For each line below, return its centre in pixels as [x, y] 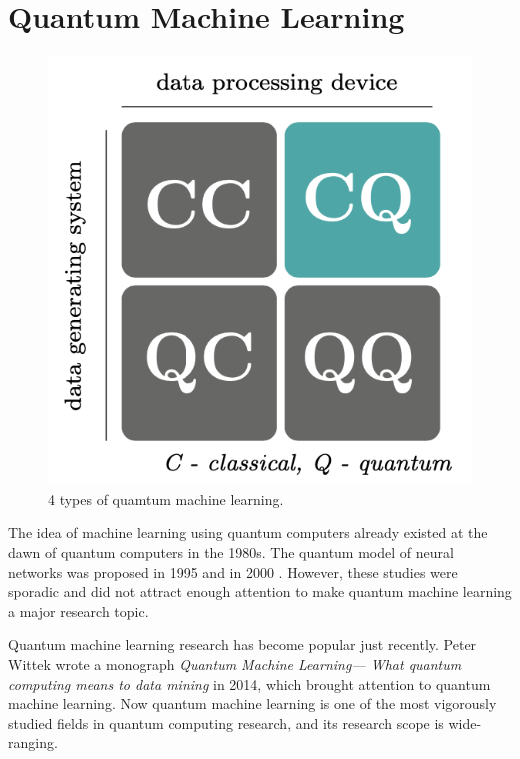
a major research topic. [78, 610]
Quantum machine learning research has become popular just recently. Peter [242, 644]
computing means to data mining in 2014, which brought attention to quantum [249, 683]
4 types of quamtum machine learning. [166, 498]
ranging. [33, 742]
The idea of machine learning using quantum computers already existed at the [248, 532]
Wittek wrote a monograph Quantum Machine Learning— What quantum [235, 664]
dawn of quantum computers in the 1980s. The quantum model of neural [231, 552]
